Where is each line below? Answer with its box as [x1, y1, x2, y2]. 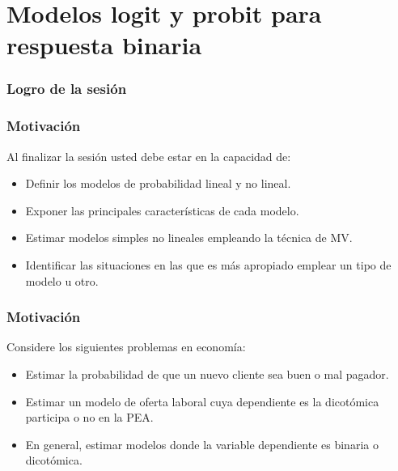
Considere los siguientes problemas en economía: [6, 338, 246, 355]
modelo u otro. [25, 272, 99, 289]
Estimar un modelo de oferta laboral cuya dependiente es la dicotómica [25, 392, 379, 409]
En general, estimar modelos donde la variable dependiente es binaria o [25, 435, 379, 452]
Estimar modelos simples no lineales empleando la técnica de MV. [25, 229, 353, 246]
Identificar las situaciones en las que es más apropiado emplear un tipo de [25, 257, 392, 273]
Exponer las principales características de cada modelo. [25, 202, 299, 219]
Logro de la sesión [6, 78, 127, 99]
